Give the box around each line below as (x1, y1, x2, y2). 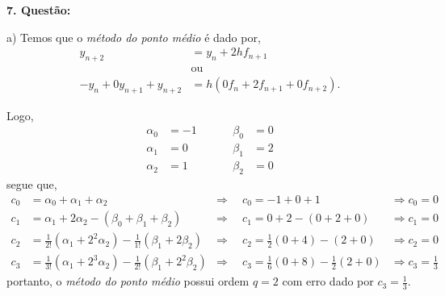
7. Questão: (6, 2, 71, 18)
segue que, (6, 175, 57, 192)
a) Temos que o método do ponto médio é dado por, (6, 28, 261, 45)
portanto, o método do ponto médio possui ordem (6, 273, 250, 290)
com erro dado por (282, 273, 374, 290)
